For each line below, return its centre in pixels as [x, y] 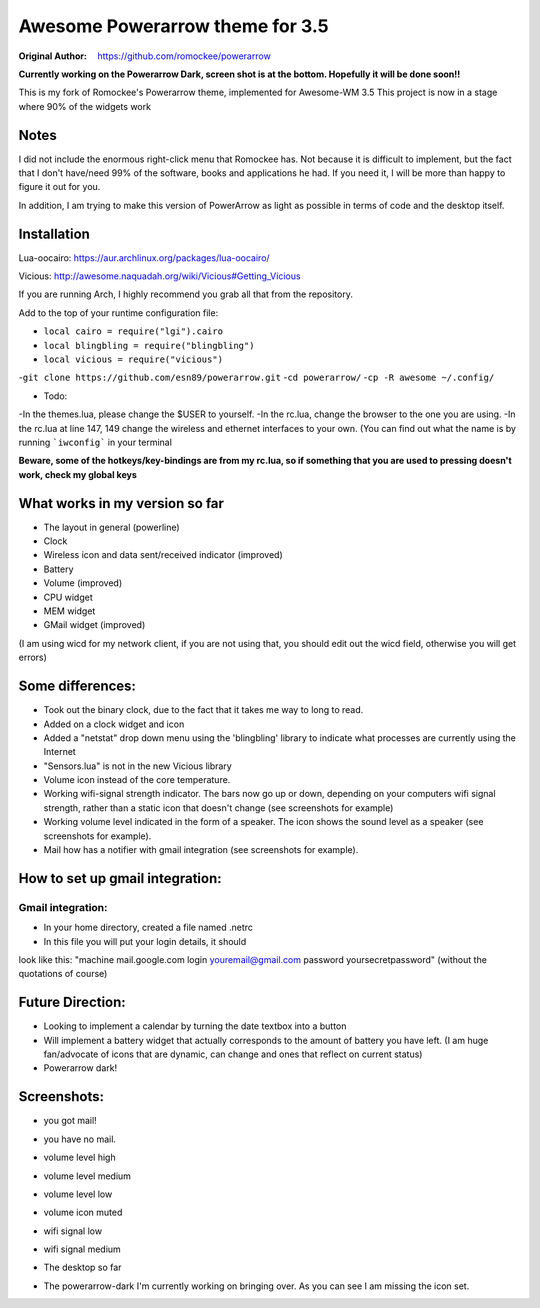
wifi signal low [73, 1231]
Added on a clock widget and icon [114, 724]
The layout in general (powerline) [111, 527]
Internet [60, 752]
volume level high [79, 1157]
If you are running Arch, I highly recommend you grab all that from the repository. [186, 294]
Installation [54, 233]
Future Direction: [72, 1002]
